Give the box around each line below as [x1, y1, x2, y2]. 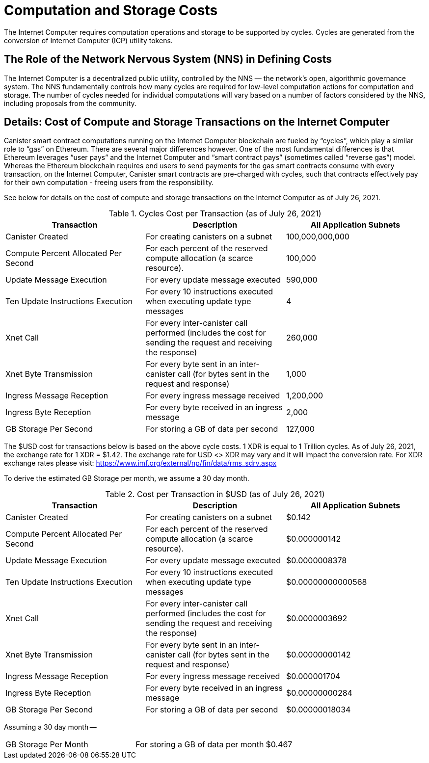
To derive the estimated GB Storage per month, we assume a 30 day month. [4, 474, 249, 483]
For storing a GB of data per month [135, 739, 264, 750]
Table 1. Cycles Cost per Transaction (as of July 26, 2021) [108, 209, 322, 219]
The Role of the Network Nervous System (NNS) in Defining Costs [4, 53, 332, 66]
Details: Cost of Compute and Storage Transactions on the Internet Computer [4, 116, 390, 129]
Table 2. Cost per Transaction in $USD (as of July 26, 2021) [105, 489, 325, 500]
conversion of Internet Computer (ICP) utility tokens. [4, 36, 173, 45]
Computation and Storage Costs [4, 2, 218, 19]
